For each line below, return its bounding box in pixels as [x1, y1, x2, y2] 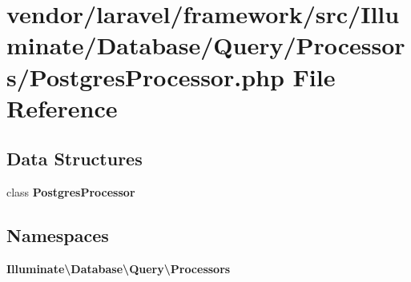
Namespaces [6, 223, 109, 248]
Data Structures [6, 146, 143, 171]
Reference [6, 91, 118, 124]
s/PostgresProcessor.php [6, 60, 284, 93]
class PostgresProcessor [6, 184, 135, 201]
